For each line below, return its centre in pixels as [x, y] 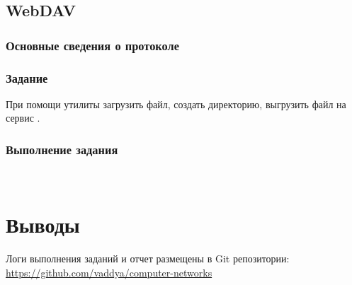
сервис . [23, 118]
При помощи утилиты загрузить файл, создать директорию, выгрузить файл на [176, 104]
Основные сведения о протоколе [92, 45]
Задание [27, 77]
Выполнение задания [62, 149]
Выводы [43, 225]
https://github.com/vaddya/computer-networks [109, 272]
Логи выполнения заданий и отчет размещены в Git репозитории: [148, 258]
